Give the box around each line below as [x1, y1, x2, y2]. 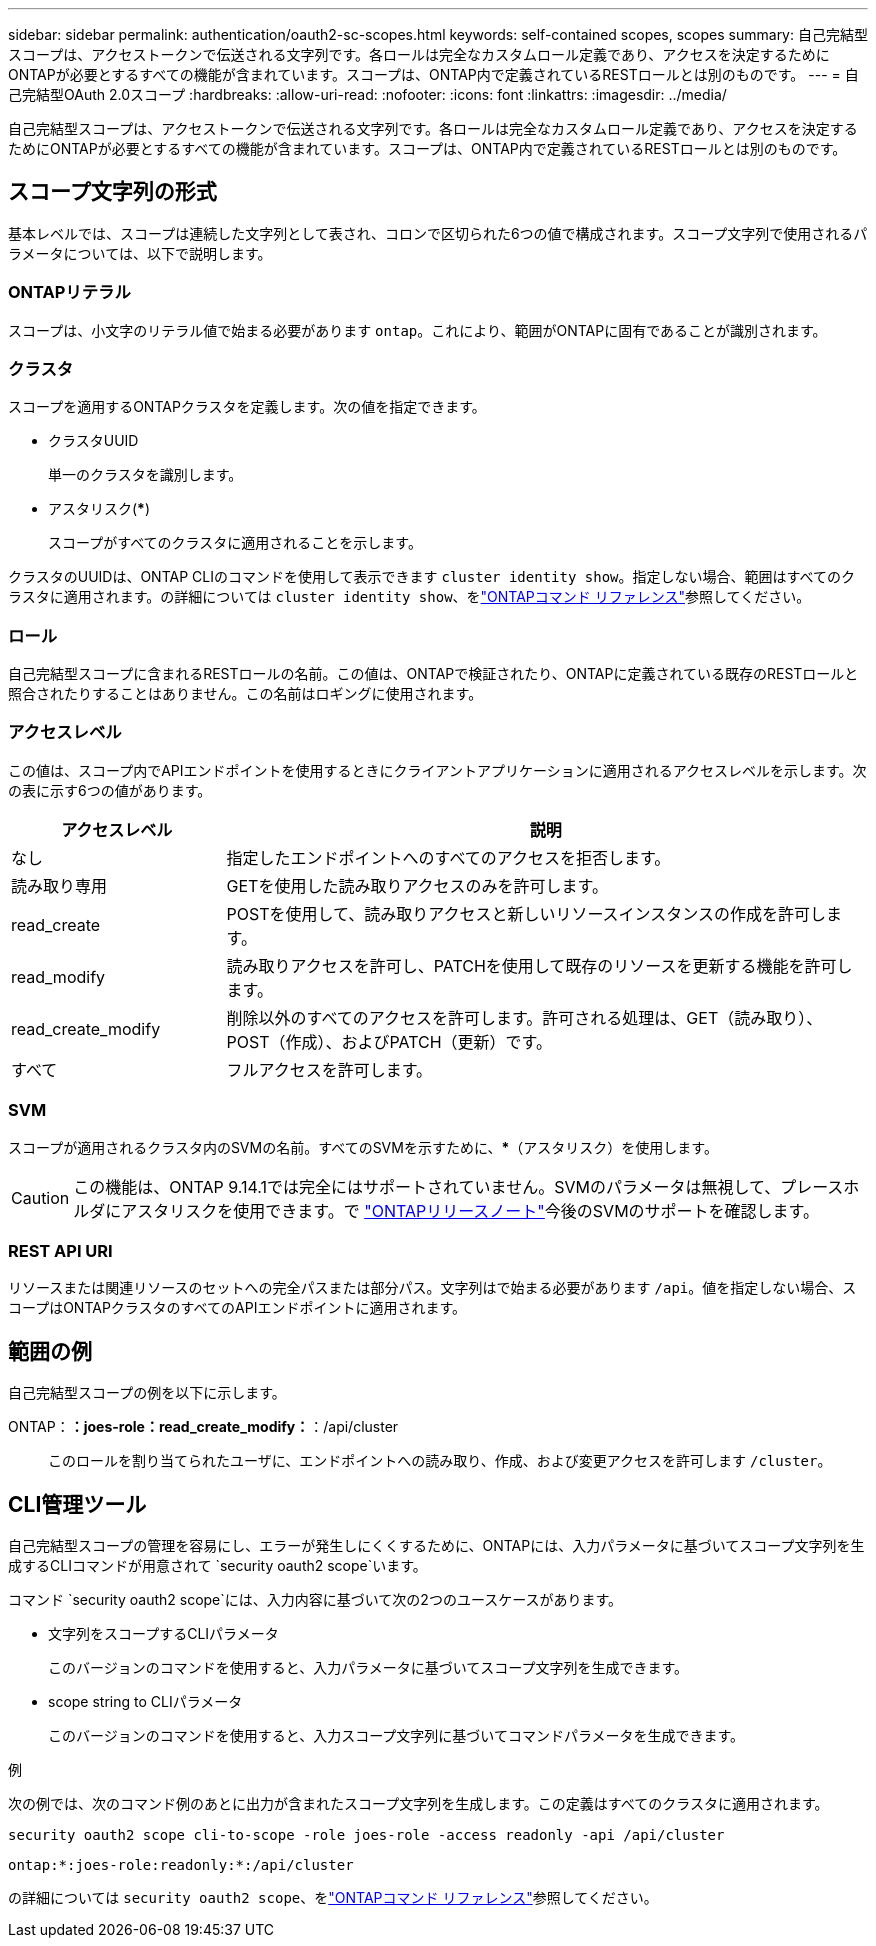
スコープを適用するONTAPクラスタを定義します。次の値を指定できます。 [8, 398, 486, 416]
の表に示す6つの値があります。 [8, 781, 212, 799]
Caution [11, 1187, 70, 1208]
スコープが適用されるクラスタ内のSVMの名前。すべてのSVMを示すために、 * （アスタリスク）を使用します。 [8, 1138, 718, 1156]
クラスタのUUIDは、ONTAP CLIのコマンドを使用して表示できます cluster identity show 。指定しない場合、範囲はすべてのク [8, 568, 855, 586]
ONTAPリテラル [8, 282, 131, 303]
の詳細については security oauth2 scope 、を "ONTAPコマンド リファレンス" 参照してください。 [8, 1889, 658, 1907]
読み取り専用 [11, 875, 108, 896]
